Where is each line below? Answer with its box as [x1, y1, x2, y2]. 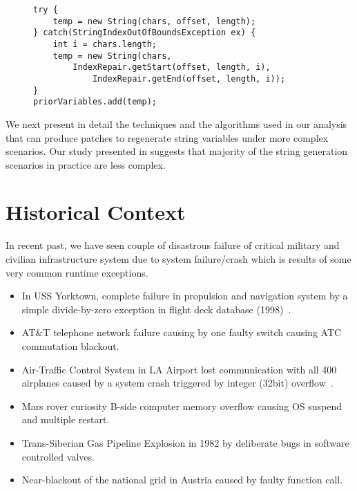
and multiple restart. [21, 412, 110, 427]
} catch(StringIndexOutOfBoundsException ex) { [33, 28, 256, 38]
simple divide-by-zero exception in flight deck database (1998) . [21, 302, 291, 316]
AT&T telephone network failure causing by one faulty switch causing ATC [21, 325, 342, 340]
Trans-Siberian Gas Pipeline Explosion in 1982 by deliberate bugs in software [21, 435, 349, 450]
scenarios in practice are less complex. [6, 157, 166, 172]
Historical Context [6, 198, 186, 226]
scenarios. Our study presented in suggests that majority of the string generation [6, 144, 348, 158]
